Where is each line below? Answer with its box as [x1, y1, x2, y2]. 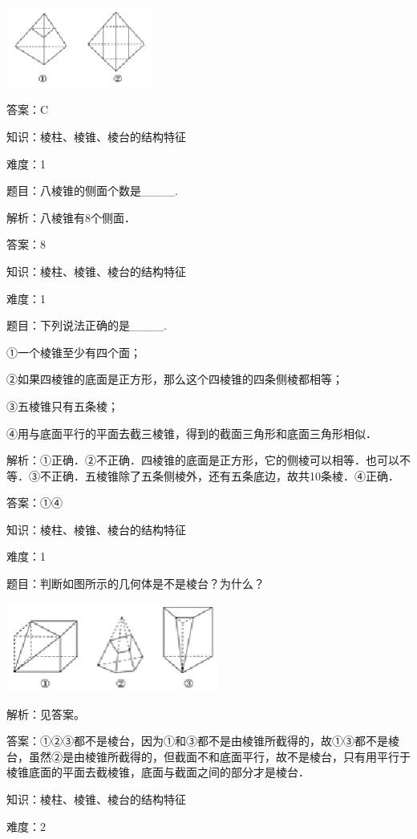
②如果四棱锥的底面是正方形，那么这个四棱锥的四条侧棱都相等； [6, 371, 343, 387]
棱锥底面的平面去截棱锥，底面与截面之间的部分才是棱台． [6, 764, 310, 780]
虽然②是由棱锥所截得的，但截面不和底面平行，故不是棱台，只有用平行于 [28, 748, 411, 764]
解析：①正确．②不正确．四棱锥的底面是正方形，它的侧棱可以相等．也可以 [6, 452, 399, 468]
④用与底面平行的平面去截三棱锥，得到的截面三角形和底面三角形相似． [6, 424, 377, 441]
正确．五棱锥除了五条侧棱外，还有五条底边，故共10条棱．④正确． [51, 467, 399, 484]
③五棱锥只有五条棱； [6, 397, 119, 414]
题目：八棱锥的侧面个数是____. [6, 182, 178, 199]
